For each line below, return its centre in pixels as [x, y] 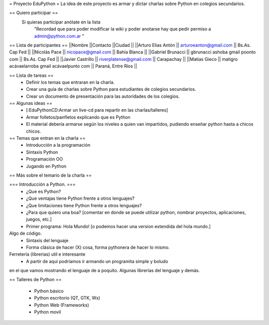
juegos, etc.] [39, 219]
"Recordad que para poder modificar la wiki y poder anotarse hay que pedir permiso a [123, 29]
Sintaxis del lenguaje [47, 240]
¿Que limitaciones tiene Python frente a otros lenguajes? [84, 205]
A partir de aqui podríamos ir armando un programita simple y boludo [97, 261]
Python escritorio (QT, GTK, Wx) [67, 298]
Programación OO [45, 159]
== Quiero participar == [34, 13]
